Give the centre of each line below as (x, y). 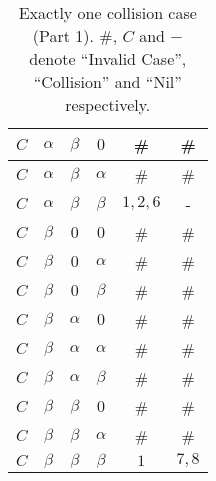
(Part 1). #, (75, 35)
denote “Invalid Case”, (108, 58)
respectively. (108, 104)
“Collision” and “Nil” (107, 81)
